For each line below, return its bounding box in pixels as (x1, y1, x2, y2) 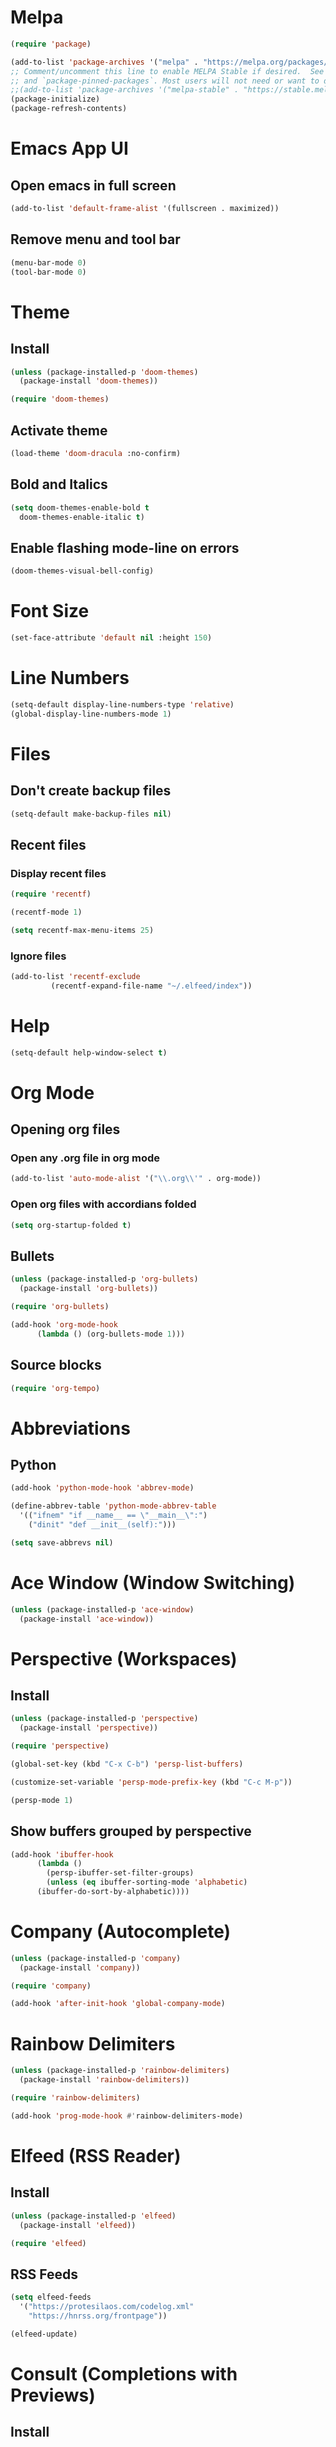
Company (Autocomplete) (10, 1921, 232, 1943)
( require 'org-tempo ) (10, 1383, 101, 1393)
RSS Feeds (10, 2266, 79, 2283)
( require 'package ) (10, 39, 92, 49)
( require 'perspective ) (10, 1741, 110, 1751)
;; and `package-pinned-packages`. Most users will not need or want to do (10, 76, 333, 86)
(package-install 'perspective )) (19, 1723, 159, 1733)
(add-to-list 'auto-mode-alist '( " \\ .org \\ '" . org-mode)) (10, 1174, 262, 1184)
